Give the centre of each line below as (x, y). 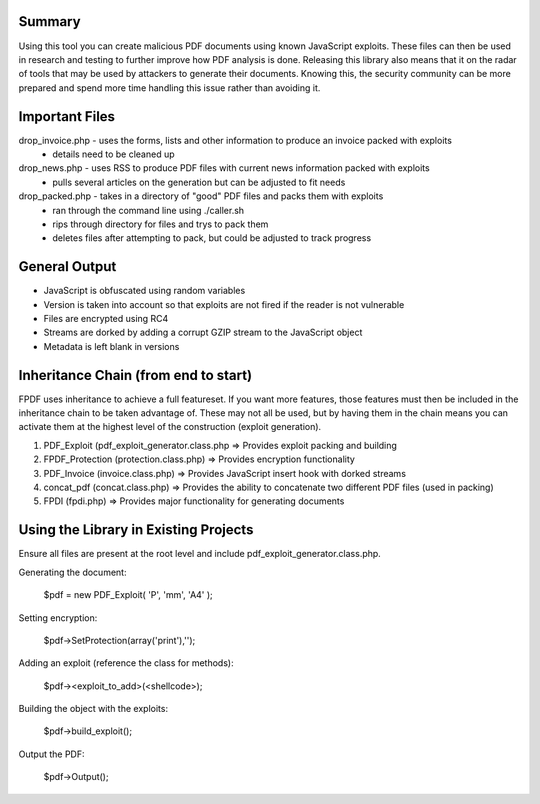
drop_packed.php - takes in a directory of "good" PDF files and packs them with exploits (201, 196)
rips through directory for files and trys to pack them (160, 224)
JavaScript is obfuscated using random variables (144, 291)
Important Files (66, 116)
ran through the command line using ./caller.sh (148, 210)
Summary (49, 21)
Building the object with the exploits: (93, 709)
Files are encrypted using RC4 (106, 319)
